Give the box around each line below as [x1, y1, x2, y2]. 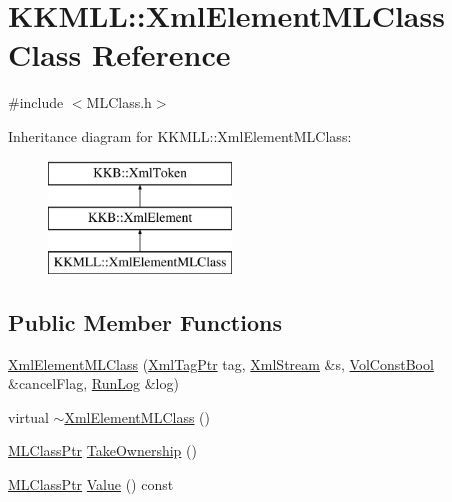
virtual [8, 406, 49, 427]
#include [8, 92, 64, 113]
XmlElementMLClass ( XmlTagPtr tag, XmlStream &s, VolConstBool [8, 353, 434, 374]
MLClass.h [86, 92, 152, 113]
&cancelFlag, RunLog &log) [8, 373, 179, 394]
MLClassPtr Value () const [8, 474, 174, 495]
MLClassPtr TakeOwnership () [8, 440, 197, 461]
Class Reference [8, 34, 231, 75]
